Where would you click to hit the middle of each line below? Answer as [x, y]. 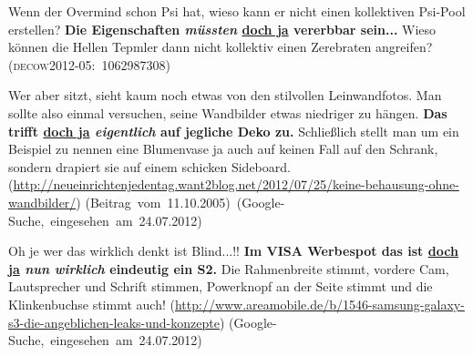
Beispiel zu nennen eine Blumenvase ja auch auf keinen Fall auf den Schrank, [223, 149]
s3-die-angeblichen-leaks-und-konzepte [114, 322]
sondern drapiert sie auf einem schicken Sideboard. [149, 166]
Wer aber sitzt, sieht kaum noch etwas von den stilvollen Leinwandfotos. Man [225, 95]
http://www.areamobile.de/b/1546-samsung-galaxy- [319, 304]
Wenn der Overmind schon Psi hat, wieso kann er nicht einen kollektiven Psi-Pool [237, 11]
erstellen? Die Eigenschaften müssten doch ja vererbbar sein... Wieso [222, 29]
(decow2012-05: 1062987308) [89, 64]
